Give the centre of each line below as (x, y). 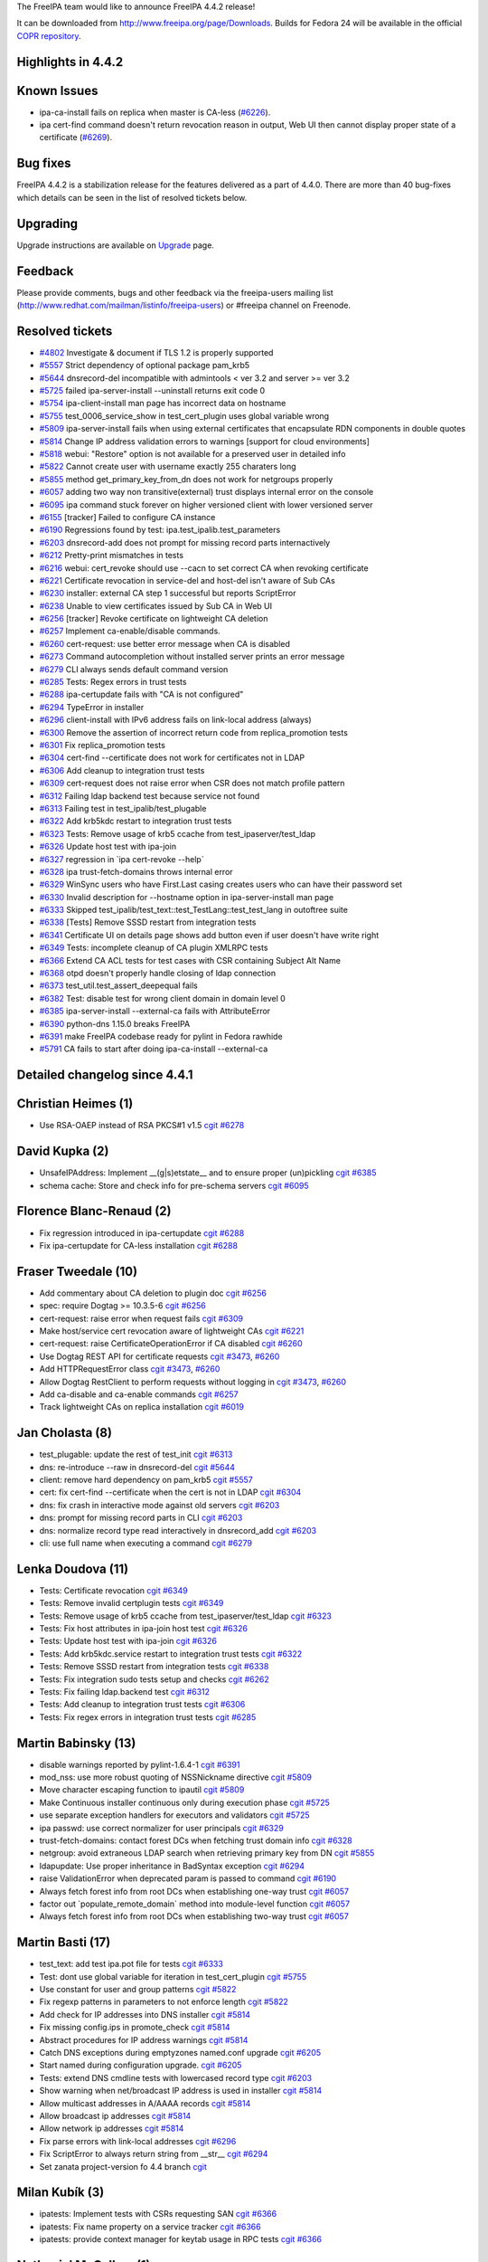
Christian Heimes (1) (75, 1104)
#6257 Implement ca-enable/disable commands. (130, 631)
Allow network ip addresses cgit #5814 (112, 2129)
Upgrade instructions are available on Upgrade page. (115, 245)
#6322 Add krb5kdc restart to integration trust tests (136, 821)
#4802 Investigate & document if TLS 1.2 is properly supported (156, 352)
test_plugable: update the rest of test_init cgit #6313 (136, 1454)
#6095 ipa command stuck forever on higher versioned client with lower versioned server (206, 504)
